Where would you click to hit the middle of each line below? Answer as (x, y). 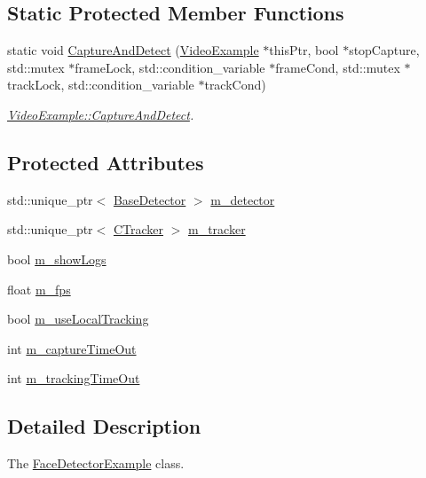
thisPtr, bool (304, 50)
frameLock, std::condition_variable (170, 67)
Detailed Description (104, 426)
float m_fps (39, 289)
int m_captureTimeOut (72, 348)
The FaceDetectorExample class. (96, 463)
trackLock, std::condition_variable (101, 85)
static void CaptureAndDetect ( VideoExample (133, 50)
